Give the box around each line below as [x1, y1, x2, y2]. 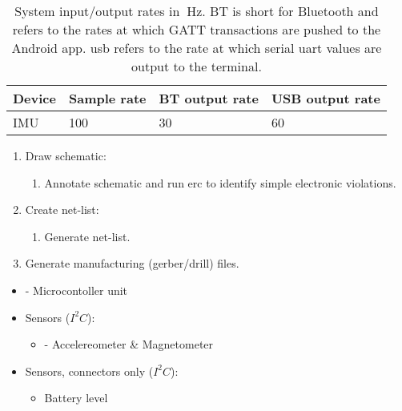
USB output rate [271, 89, 380, 107]
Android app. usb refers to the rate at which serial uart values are [11, 38, 382, 57]
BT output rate [159, 89, 259, 107]
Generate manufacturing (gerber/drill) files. [25, 255, 239, 272]
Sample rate [68, 89, 147, 107]
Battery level [44, 389, 108, 406]
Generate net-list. [44, 228, 131, 244]
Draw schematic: [25, 147, 107, 163]
